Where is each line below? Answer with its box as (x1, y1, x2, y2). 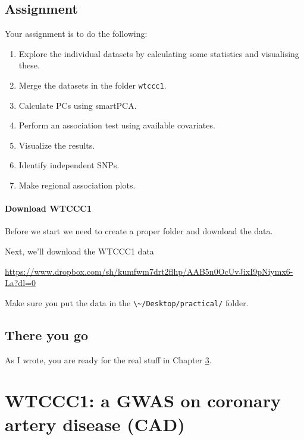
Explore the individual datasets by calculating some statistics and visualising (18, 47, 299, 59)
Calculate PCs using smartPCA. (18, 99, 137, 111)
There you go (5, 325, 89, 344)
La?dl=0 (5, 276, 36, 289)
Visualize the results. (18, 139, 95, 151)
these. (18, 59, 40, 71)
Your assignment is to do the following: (5, 27, 148, 40)
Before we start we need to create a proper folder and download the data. (5, 225, 273, 237)
